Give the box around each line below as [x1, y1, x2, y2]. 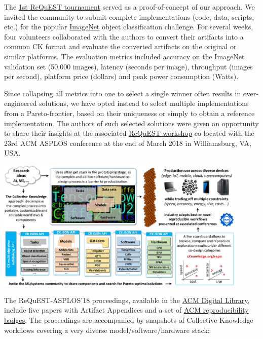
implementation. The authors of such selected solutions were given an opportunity [4, 118, 259, 128]
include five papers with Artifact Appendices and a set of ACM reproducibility [4, 305, 249, 315]
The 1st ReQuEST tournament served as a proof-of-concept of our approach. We [4, 2, 255, 12]
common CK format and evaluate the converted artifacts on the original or [4, 41, 237, 52]
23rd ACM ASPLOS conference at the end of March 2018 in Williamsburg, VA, [4, 137, 251, 148]
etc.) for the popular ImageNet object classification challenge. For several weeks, [4, 21, 253, 32]
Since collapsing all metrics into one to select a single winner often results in [4, 88, 241, 98]
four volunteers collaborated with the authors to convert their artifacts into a [4, 31, 244, 42]
